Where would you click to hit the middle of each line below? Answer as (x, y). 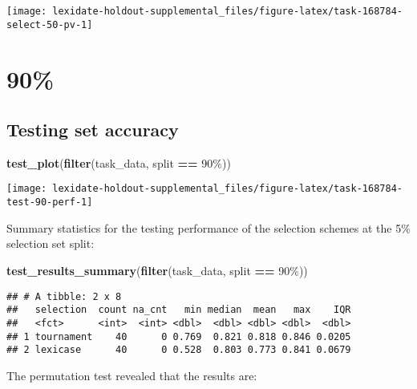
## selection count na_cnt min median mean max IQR (179, 310)
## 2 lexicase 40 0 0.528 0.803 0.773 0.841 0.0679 (179, 350)
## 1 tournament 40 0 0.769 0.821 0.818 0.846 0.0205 (179, 336)
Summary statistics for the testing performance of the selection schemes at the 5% (208, 227)
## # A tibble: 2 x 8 (64, 296)
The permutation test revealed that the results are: (132, 375)
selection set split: (51, 243)
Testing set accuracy (93, 130)
